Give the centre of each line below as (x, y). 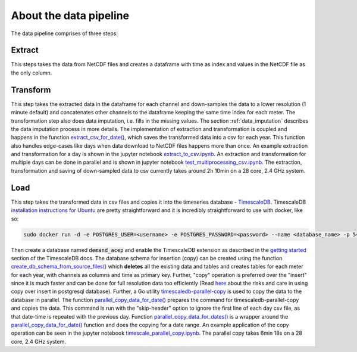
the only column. (32, 73)
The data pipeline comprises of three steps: (65, 33)
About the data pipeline (70, 15)
